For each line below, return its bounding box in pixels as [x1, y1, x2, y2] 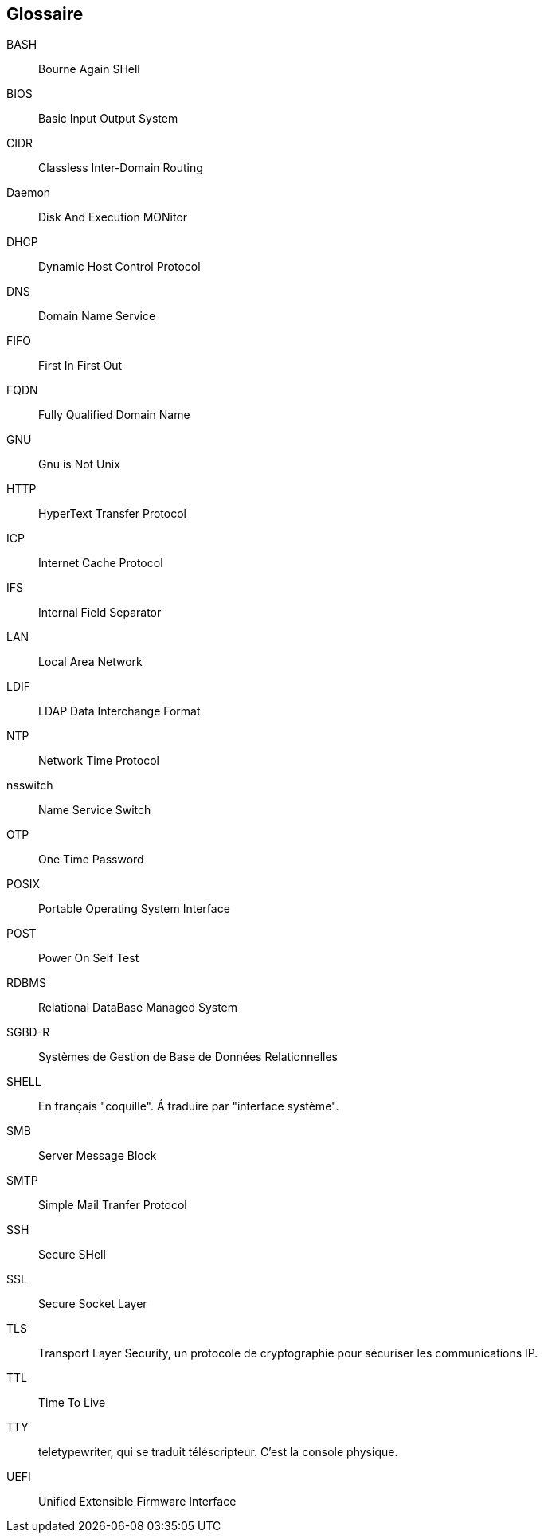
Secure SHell [38, 1247, 106, 1262]
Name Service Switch [38, 803, 151, 817]
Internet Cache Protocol [38, 556, 163, 570]
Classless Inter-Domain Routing [38, 161, 203, 175]
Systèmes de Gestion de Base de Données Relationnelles [38, 1050, 339, 1064]
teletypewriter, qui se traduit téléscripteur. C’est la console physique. [38, 1445, 398, 1459]
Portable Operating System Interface [38, 902, 230, 916]
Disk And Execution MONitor [38, 210, 188, 225]
